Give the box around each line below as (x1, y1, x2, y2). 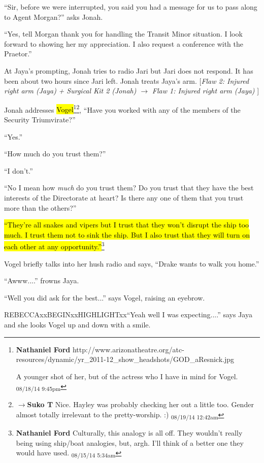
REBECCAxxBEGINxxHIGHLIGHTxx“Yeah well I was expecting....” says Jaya (4, 309, 252, 320)
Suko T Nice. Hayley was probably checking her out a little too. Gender (27, 399, 254, 410)
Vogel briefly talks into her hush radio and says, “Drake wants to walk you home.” (4, 258, 259, 269)
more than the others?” (4, 202, 77, 213)
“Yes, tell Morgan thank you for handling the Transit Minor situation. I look (4, 28, 243, 39)
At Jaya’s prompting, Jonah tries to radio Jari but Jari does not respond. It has (4, 65, 253, 76)
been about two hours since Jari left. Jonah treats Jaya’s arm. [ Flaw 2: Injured (4, 75, 249, 86)
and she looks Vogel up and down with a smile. (4, 319, 151, 329)
